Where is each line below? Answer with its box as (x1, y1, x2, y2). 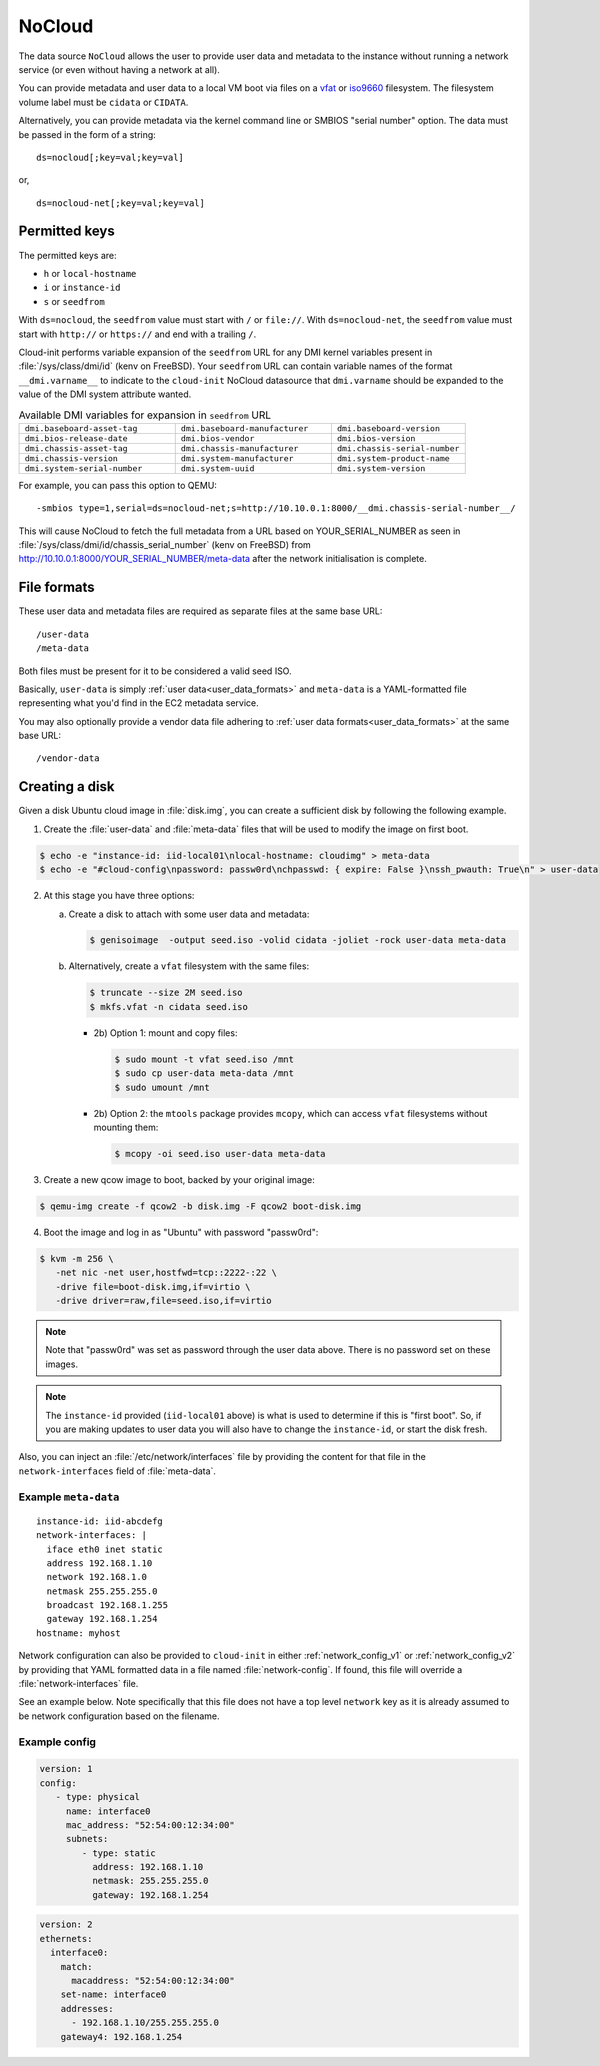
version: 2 (39, 1919, 93, 1930)
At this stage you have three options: (43, 890, 195, 902)
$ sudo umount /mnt (114, 1081, 210, 1093)
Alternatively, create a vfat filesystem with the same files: (68, 960, 310, 972)
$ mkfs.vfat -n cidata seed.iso (89, 1001, 249, 1012)
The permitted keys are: (18, 249, 117, 261)
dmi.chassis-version (24, 453, 119, 464)
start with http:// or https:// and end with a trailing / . (18, 328, 257, 340)
